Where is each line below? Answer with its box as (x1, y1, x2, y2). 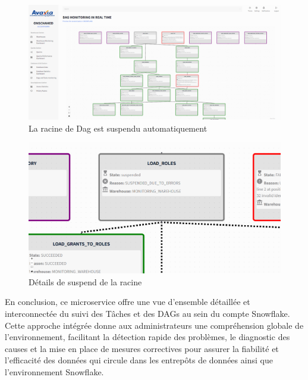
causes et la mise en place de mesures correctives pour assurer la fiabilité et (5, 342, 279, 354)
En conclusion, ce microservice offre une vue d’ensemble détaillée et (5, 295, 250, 308)
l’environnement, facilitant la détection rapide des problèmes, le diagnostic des (5, 331, 290, 343)
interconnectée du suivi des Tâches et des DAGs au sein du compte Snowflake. (5, 307, 290, 319)
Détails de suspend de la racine (29, 275, 142, 288)
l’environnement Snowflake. (5, 365, 104, 378)
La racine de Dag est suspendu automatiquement (29, 122, 208, 134)
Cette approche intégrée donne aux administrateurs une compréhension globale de (5, 319, 304, 331)
